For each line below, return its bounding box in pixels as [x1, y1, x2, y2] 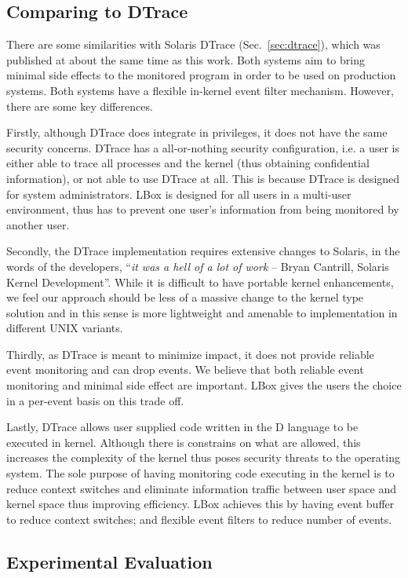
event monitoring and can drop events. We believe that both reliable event [6, 361, 364, 378]
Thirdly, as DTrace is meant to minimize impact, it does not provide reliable [6, 346, 374, 362]
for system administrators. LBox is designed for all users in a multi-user [6, 185, 352, 202]
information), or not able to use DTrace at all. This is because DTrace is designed [6, 170, 400, 186]
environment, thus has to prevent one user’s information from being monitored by [6, 201, 399, 218]
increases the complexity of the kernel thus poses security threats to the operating [6, 449, 400, 466]
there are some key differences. [6, 97, 153, 114]
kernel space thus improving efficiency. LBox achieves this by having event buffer [6, 496, 395, 512]
